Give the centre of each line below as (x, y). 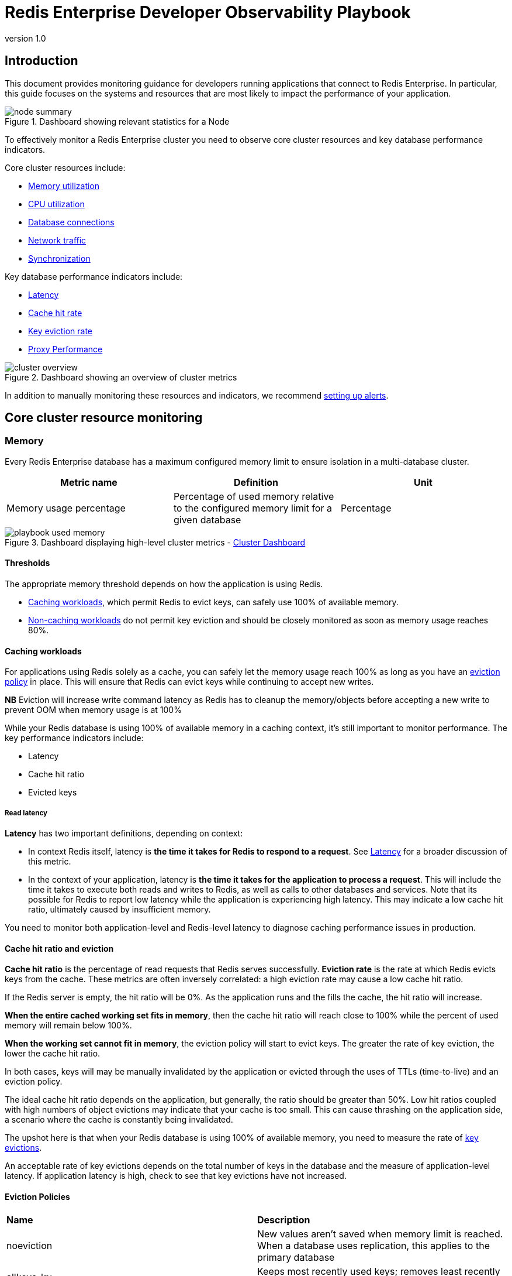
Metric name (89, 482)
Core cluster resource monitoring (104, 418)
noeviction (30, 1246)
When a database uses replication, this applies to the (373, 1246)
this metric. (50, 862)
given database (207, 519)
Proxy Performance (65, 349)
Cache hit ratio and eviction (59, 948)
